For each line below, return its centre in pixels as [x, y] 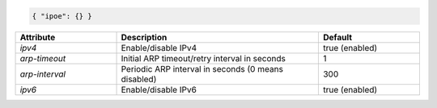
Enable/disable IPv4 [159, 48]
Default [337, 37]
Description [144, 37]
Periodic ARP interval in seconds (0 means [202, 69]
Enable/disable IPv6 [159, 89]
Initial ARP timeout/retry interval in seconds [204, 58]
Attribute [38, 37]
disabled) [139, 79]
